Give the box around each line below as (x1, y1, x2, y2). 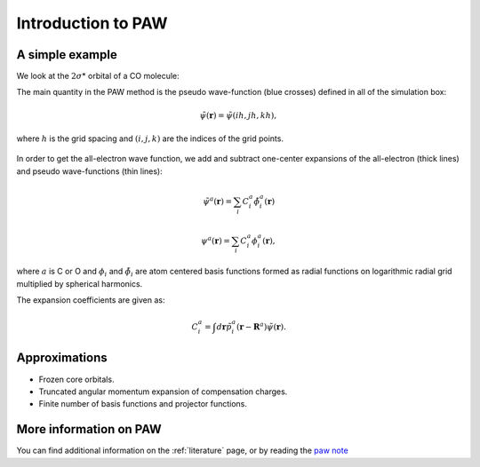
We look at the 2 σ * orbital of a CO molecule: (16, 71, 180, 82)
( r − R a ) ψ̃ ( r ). (236, 321, 286, 332)
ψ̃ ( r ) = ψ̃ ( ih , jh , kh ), (199, 110, 277, 120)
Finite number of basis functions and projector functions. (38, 399, 248, 409)
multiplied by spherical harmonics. (16, 278, 143, 289)
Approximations (16, 351, 108, 366)
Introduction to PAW (16, 13, 168, 33)
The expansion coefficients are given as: (16, 295, 165, 305)
